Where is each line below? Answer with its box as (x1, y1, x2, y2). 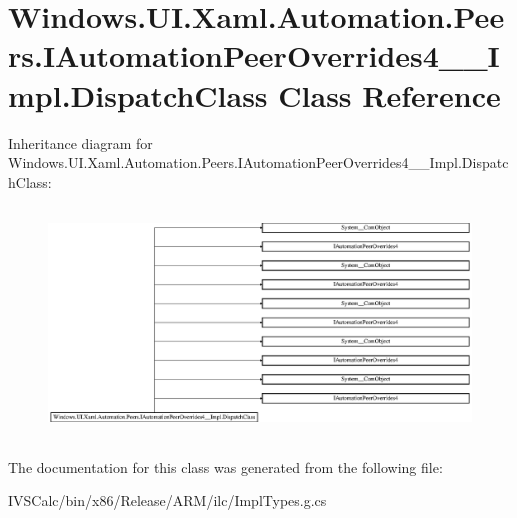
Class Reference (278, 74, 501, 115)
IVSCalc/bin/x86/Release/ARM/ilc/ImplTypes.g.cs (8, 490, 327, 511)
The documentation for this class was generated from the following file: (8, 456, 443, 477)
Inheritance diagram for (8, 132, 153, 153)
